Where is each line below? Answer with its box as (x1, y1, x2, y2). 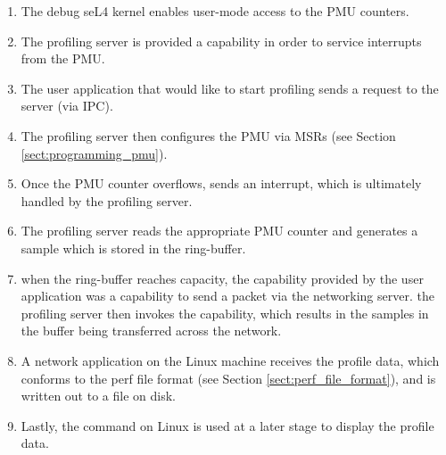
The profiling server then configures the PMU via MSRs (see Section (21, 126, 396, 145)
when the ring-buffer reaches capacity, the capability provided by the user (21, 269, 424, 287)
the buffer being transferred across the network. (21, 321, 282, 340)
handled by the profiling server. (21, 191, 193, 210)
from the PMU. (21, 49, 105, 68)
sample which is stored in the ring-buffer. (21, 238, 246, 257)
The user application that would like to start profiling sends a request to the (21, 79, 439, 97)
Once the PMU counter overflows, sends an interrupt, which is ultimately (21, 174, 422, 193)
